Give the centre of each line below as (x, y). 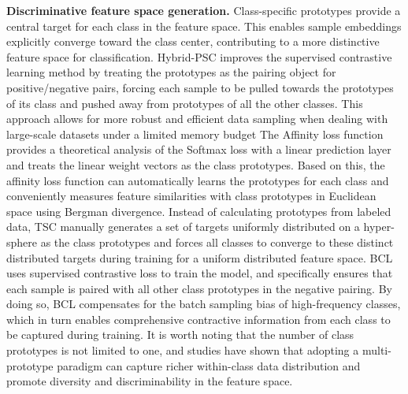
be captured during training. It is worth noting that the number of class (180, 335)
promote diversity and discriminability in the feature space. (150, 381)
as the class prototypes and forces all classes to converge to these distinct (217, 242)
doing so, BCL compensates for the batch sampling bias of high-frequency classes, (204, 304)
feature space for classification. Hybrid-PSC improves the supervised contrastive (199, 56)
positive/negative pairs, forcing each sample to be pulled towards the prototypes (200, 87)
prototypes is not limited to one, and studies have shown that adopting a (183, 350)
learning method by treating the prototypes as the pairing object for (171, 72)
